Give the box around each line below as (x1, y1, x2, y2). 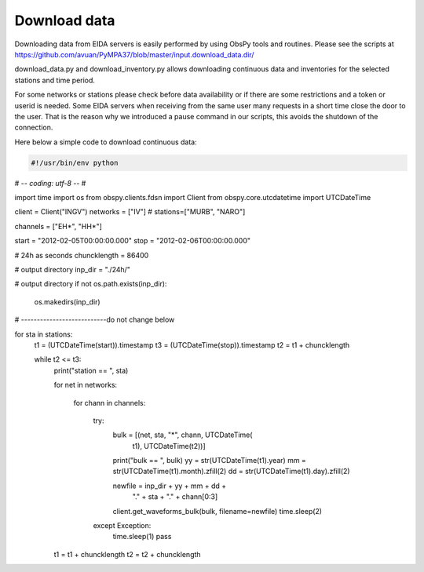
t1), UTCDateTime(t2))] (132, 441, 206, 450)
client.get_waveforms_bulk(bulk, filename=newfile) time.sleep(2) (112, 506, 322, 516)
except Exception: (93, 521, 152, 530)
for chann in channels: (73, 398, 146, 407)
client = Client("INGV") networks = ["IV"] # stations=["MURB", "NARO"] (14, 207, 246, 217)
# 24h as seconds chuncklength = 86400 (14, 250, 149, 260)
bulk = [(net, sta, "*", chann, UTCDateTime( (112, 430, 253, 439)
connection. (14, 122, 53, 133)
